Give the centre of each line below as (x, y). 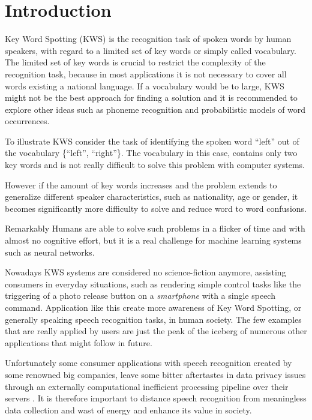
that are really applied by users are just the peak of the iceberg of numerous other (156, 331)
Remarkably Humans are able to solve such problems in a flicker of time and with (155, 228)
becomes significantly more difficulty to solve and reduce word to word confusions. (156, 208)
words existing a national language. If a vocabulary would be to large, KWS (145, 85)
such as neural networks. (50, 252)
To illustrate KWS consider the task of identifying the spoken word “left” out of (152, 141)
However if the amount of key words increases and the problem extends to (141, 184)
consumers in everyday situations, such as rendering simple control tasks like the (153, 283)
